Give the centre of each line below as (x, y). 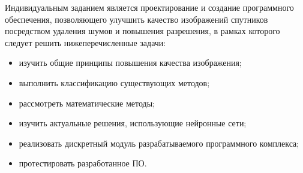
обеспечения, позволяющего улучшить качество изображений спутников (136, 19)
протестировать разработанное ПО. (83, 163)
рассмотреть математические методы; (87, 103)
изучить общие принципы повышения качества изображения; (130, 63)
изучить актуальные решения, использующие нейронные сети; (133, 123)
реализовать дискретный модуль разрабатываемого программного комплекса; (159, 143)
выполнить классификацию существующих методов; (114, 82)
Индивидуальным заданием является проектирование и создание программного (149, 7)
